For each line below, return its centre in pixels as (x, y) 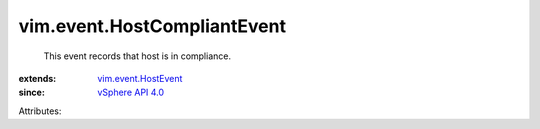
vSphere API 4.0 (131, 92)
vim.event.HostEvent (140, 78)
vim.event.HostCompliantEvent (152, 26)
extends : (37, 78)
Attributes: (40, 111)
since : (31, 92)
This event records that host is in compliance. (137, 56)
